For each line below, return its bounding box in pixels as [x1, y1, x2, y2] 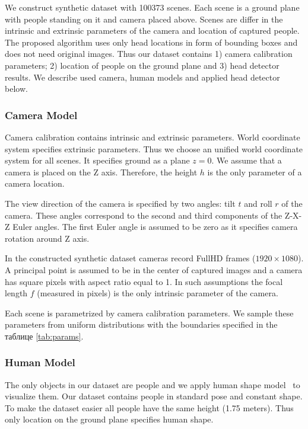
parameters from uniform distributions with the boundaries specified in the [5, 318, 278, 331]
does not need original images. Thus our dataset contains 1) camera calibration [5, 47, 293, 60]
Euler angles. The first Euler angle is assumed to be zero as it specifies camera [12, 220, 298, 233]
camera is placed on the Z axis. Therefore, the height [5, 165, 198, 178]
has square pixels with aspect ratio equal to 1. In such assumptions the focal [5, 275, 283, 287]
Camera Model [5, 107, 78, 122]
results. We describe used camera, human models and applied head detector [5, 71, 280, 83]
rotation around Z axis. [5, 232, 90, 244]
